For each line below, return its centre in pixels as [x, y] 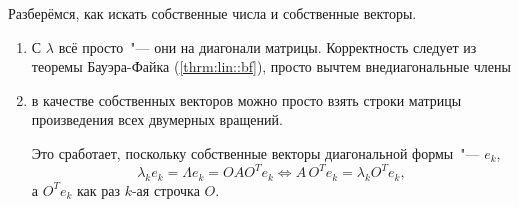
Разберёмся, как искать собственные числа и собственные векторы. [212, 13]
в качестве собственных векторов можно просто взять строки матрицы [246, 99]
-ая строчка [165, 189]
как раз [98, 189]
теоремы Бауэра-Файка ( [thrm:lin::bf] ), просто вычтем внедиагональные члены [271, 66]
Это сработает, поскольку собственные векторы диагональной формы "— [255, 152]
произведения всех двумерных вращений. [157, 119]
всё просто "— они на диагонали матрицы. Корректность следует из [267, 46]
